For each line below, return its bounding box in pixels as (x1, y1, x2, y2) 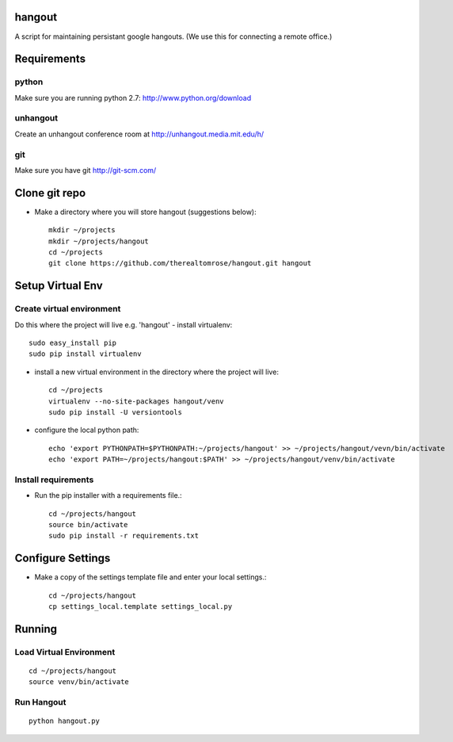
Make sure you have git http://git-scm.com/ (14, 165, 157, 174)
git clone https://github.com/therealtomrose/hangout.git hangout (48, 258, 312, 268)
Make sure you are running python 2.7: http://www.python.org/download (14, 93, 252, 102)
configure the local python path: (34, 425, 139, 435)
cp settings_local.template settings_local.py (48, 602, 233, 611)
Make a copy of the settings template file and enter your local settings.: (34, 572, 267, 582)
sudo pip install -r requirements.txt (48, 531, 200, 541)
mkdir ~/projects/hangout (48, 236, 150, 246)
